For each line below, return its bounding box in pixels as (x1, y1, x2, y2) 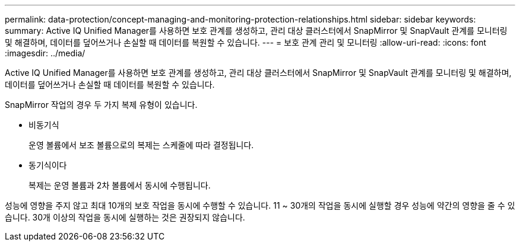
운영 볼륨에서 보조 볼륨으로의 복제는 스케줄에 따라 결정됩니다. (28, 140, 254, 150)
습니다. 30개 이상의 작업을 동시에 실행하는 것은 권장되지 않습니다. (5, 212, 245, 222)
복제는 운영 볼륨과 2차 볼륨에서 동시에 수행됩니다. (28, 180, 211, 190)
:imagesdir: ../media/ (5, 48, 85, 58)
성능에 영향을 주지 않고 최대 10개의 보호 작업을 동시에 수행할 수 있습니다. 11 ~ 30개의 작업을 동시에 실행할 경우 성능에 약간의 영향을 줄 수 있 (5, 200, 515, 210)
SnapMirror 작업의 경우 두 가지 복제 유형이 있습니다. (5, 100, 198, 110)
